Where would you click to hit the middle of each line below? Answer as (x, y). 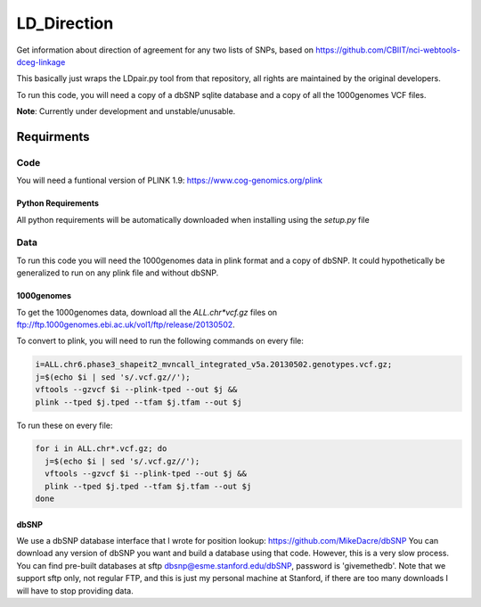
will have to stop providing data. (75, 591)
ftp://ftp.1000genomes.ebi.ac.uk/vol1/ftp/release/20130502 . (126, 324)
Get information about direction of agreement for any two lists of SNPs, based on (165, 50)
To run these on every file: (65, 425)
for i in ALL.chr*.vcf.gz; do (101, 449)
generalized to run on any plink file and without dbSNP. (118, 273)
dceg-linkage (41, 62)
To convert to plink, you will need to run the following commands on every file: (160, 341)
